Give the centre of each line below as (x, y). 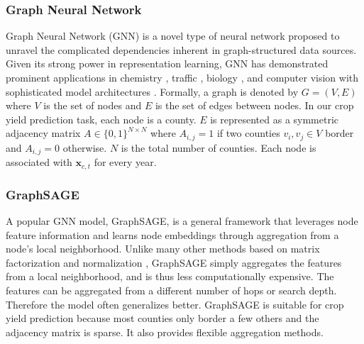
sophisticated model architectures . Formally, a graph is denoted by (152, 91)
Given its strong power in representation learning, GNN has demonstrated (167, 63)
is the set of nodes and (93, 105)
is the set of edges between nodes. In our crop (254, 105)
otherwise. (85, 147)
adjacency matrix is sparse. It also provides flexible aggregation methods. (165, 332)
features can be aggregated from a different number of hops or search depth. (171, 290)
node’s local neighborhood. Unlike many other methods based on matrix (163, 249)
